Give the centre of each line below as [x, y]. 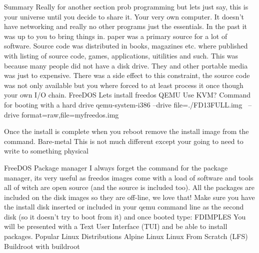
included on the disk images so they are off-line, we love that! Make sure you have [129, 197]
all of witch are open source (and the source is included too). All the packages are [129, 187]
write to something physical [46, 151]
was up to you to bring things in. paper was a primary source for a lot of [116, 36]
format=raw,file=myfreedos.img [70, 114]
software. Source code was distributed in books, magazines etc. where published [126, 46]
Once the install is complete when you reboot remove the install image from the [126, 131]
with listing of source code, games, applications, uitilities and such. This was [121, 55]
